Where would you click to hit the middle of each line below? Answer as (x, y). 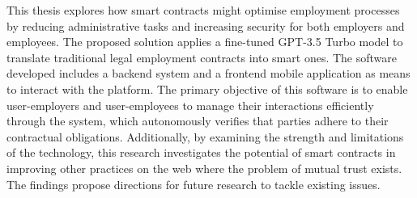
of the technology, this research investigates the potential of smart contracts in (201, 152)
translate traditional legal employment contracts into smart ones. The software (202, 57)
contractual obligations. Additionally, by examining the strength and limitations (205, 136)
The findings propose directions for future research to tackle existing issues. (194, 184)
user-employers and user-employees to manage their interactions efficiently (190, 105)
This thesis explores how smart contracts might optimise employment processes (203, 10)
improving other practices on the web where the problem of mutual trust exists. (204, 168)
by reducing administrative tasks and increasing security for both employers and (206, 25)
